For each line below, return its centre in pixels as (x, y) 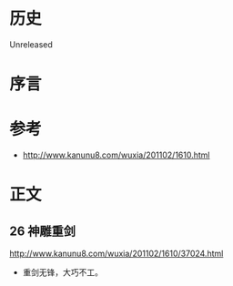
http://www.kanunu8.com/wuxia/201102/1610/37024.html (116, 254)
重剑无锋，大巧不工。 (62, 272)
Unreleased (31, 44)
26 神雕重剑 (42, 231)
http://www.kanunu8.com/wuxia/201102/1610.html (116, 155)
